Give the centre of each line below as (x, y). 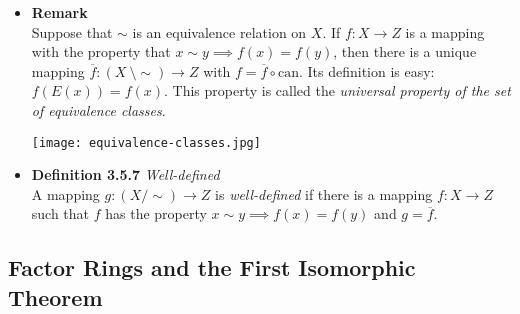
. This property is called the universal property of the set (337, 90)
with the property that (101, 51)
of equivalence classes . (98, 109)
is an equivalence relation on (219, 31)
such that (60, 213)
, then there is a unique (405, 51)
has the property (156, 213)
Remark (59, 12)
